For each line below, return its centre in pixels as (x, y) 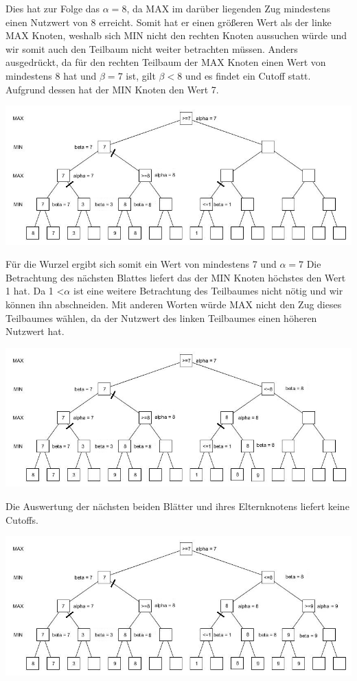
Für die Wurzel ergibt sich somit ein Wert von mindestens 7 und (141, 264)
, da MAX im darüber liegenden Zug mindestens (228, 8)
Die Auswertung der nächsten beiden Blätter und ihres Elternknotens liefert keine (177, 506)
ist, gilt (141, 75)
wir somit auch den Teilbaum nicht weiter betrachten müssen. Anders (152, 48)
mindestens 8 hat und (51, 75)
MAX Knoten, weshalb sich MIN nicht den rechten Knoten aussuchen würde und (176, 35)
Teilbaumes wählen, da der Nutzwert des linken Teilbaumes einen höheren (161, 318)
